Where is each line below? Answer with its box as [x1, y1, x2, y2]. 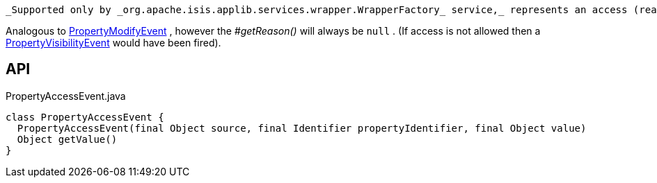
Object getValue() [17, 133, 118, 145]
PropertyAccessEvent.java [6, 89, 126, 102]
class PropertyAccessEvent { [6, 111, 164, 123]
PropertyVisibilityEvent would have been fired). [6, 37, 221, 49]
